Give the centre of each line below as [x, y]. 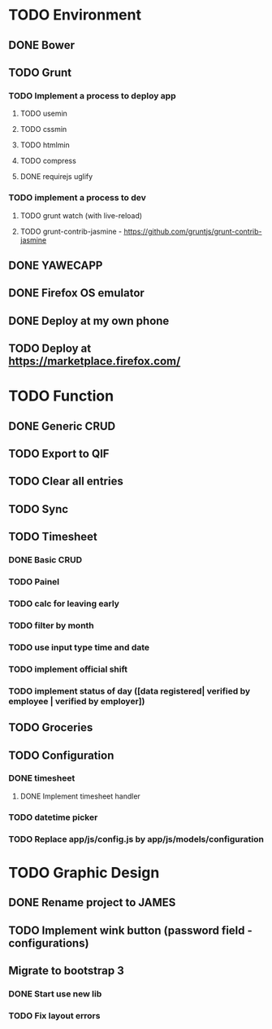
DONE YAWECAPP [56, 265]
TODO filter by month [52, 625]
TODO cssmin [43, 129]
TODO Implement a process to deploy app [92, 95]
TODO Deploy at [50, 349]
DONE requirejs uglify [56, 177]
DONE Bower [42, 45]
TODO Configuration [61, 755]
